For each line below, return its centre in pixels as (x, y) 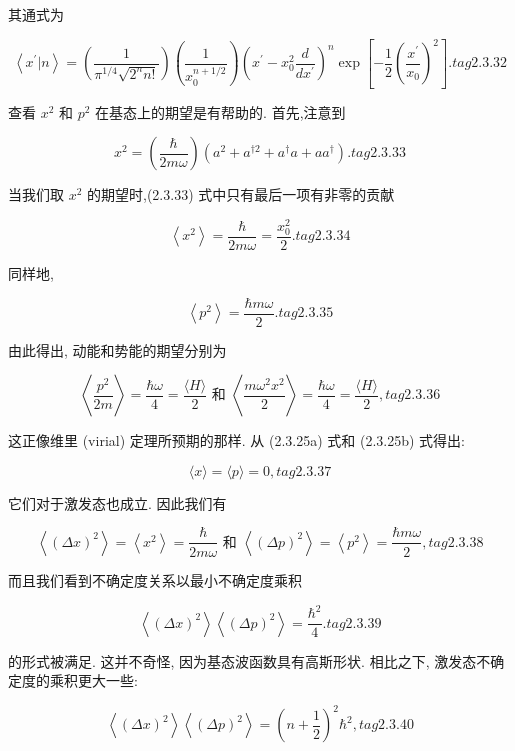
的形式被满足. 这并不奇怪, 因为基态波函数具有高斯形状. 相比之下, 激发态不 (249, 660)
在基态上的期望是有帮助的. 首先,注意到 (220, 111)
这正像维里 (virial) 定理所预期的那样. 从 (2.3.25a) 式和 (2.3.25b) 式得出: (237, 440)
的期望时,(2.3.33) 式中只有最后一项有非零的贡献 (241, 194)
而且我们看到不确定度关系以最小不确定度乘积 (155, 579)
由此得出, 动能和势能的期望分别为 (117, 349)
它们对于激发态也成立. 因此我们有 (117, 502)
